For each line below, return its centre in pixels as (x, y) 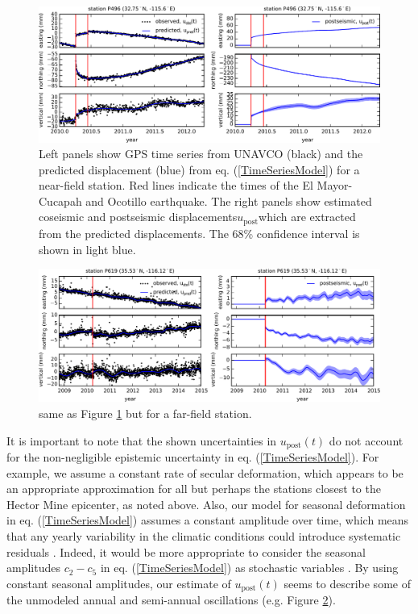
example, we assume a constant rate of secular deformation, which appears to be (205, 472)
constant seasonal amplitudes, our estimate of (119, 583)
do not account (366, 440)
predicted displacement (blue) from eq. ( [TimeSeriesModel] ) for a (199, 169)
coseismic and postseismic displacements (138, 217)
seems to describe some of (347, 583)
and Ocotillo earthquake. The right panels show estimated (229, 200)
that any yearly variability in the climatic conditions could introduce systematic (204, 535)
